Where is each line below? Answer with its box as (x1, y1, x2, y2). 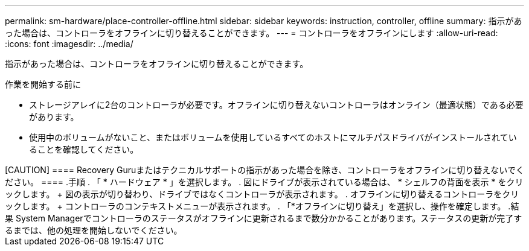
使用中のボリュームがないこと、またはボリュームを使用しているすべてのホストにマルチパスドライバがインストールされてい (29, 132, 517, 142)
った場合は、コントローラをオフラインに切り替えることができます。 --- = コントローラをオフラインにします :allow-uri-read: (5, 28, 498, 38)
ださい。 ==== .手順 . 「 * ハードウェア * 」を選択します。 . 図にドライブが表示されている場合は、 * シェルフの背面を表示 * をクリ (5, 177, 524, 187)
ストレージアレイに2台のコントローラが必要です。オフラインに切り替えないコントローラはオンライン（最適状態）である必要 (29, 100, 524, 110)
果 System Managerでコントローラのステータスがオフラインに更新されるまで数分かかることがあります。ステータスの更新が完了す (5, 213, 522, 223)
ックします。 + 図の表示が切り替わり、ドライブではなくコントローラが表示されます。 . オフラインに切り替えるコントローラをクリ (5, 189, 519, 199)
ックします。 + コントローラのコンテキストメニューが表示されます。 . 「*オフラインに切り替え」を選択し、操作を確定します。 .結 (5, 201, 519, 211)
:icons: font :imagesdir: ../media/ (5, 39, 133, 49)
